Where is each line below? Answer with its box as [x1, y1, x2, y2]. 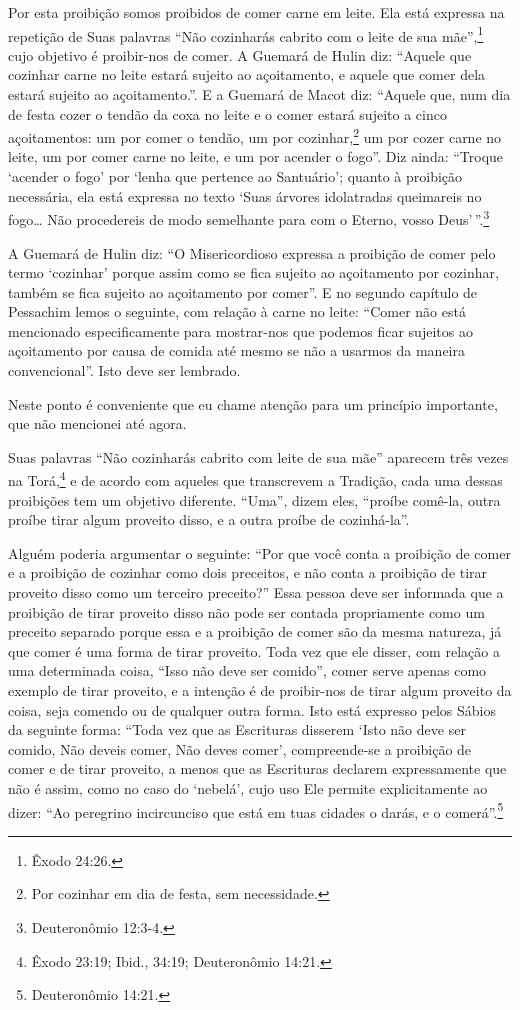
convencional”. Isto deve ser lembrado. [8, 360, 241, 381]
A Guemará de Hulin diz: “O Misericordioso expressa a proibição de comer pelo [8, 242, 496, 263]
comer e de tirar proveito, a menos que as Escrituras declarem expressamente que [8, 758, 507, 779]
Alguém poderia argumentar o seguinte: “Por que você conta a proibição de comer [8, 542, 511, 563]
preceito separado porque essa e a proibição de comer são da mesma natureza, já [8, 621, 502, 642]
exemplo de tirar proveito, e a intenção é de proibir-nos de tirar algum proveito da [8, 680, 512, 701]
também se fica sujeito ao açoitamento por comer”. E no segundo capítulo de [8, 281, 478, 302]
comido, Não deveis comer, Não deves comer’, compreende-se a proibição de [8, 738, 472, 759]
